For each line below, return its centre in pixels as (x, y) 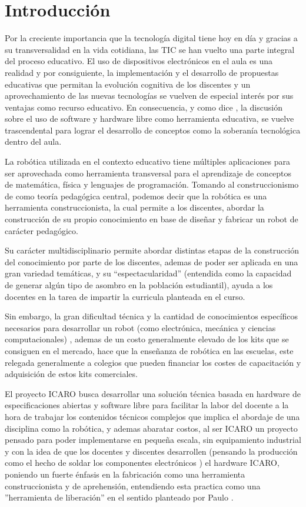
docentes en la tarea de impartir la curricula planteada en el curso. (125, 296)
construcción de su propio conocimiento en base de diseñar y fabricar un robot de (152, 219)
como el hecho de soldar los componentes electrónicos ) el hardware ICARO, (142, 463)
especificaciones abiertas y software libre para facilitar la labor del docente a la (147, 405)
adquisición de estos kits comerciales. (71, 374)
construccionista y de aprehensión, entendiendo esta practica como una (133, 486)
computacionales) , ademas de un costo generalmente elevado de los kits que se (147, 339)
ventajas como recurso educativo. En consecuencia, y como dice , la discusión (144, 107)
